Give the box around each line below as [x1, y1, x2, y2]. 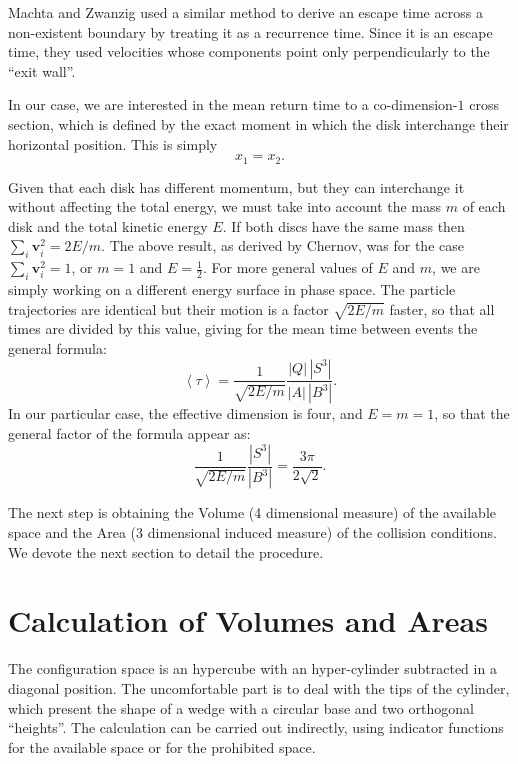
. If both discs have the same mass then [222, 215, 465, 236]
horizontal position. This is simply [8, 133, 218, 154]
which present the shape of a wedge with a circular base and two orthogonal [8, 697, 474, 718]
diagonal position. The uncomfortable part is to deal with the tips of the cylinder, [8, 677, 510, 698]
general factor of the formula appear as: [8, 423, 251, 443]
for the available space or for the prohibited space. [8, 736, 316, 757]
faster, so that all [389, 298, 495, 319]
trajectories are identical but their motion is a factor [8, 298, 329, 319]
